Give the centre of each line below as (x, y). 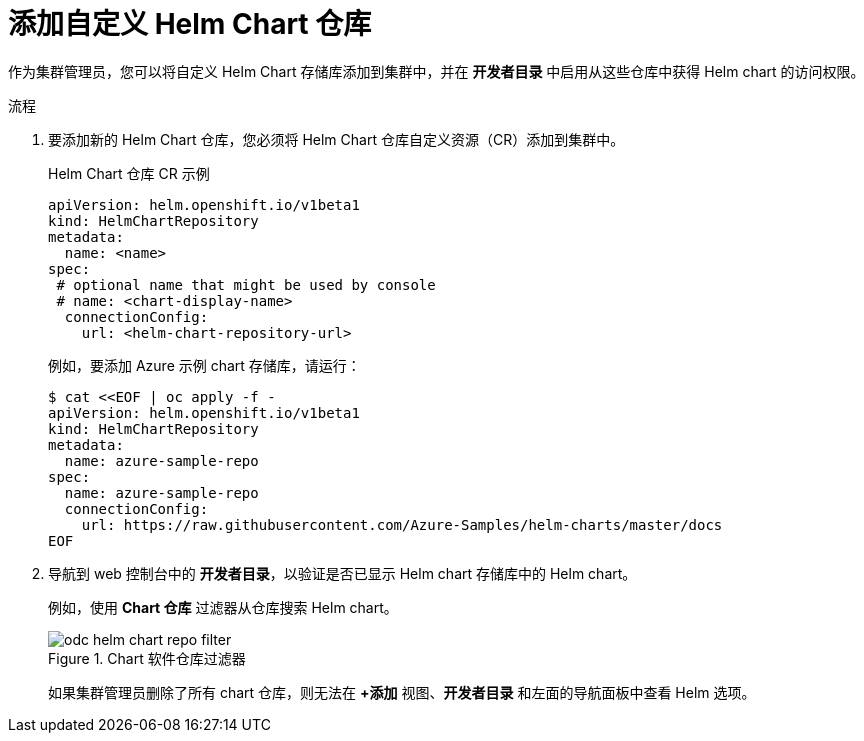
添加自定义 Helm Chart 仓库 (190, 24)
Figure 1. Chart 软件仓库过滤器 (147, 658)
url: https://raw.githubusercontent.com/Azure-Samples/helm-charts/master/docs (402, 524)
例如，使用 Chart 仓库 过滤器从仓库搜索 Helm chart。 (223, 607)
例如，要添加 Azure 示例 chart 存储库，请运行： (204, 365)
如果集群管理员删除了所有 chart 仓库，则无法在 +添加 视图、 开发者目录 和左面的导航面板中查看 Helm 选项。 (402, 692)
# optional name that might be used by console (246, 284)
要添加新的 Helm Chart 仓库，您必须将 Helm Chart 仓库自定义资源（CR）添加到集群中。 (336, 139)
